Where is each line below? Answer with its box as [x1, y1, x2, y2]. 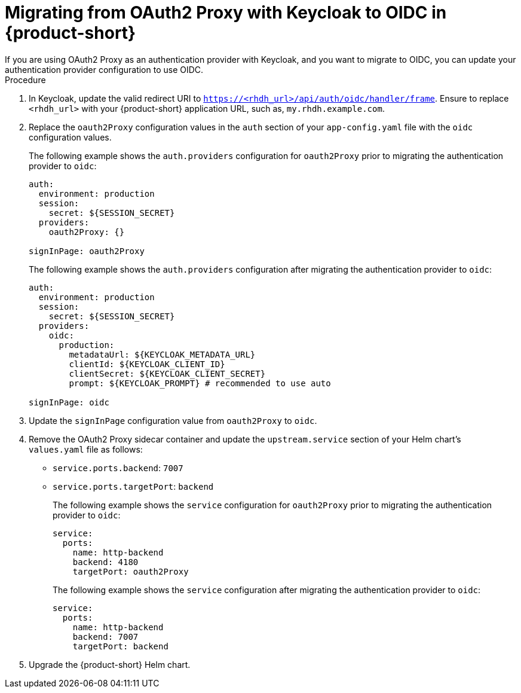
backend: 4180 [72, 557, 139, 567]
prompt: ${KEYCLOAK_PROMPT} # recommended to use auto [69, 378, 331, 388]
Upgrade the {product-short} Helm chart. [29, 659, 191, 670]
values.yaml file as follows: [29, 444, 143, 454]
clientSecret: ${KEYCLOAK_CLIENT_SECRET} [69, 368, 266, 378]
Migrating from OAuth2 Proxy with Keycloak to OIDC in [5, 2, 447, 23]
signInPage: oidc [29, 397, 109, 407]
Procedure [5, 74, 46, 85]
